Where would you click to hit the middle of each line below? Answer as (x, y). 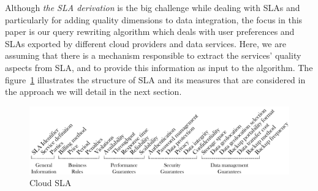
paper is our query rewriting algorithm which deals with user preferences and (150, 32)
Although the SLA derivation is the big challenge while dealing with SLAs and (153, 7)
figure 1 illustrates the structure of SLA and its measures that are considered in (155, 79)
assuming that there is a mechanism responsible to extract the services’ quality (153, 55)
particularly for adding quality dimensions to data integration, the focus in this (154, 19)
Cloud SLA (51, 183)
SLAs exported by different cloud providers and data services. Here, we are (146, 43)
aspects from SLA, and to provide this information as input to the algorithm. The (159, 67)
